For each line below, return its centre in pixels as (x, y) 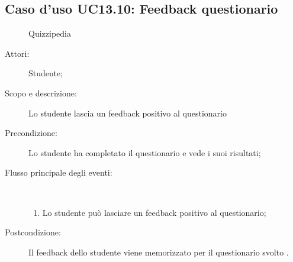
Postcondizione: (33, 232)
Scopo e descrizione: (41, 93)
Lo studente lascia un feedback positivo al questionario (128, 113)
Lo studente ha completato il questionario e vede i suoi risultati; (145, 152)
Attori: (17, 53)
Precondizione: (31, 133)
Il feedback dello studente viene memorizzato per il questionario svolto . (159, 252)
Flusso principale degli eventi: (59, 172)
